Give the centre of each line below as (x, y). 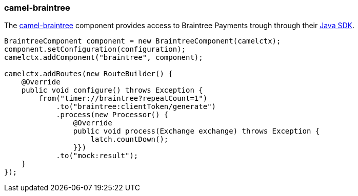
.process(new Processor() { (112, 115)
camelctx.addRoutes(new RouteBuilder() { (88, 74)
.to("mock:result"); (97, 156)
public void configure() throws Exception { (112, 90)
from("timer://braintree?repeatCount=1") (123, 99)
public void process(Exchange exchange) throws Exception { (196, 131)
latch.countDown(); (130, 139)
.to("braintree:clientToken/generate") (136, 107)
